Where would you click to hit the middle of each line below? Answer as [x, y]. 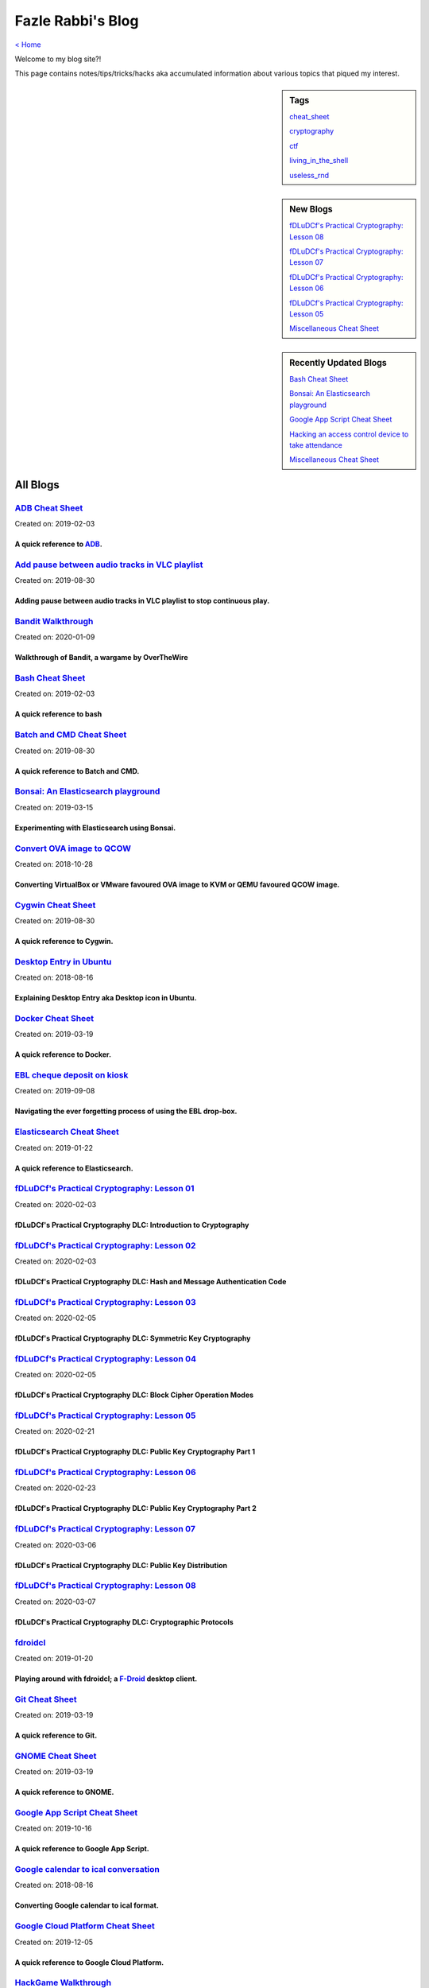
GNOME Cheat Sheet [56, 1756]
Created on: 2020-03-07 [55, 1602]
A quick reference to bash [58, 714]
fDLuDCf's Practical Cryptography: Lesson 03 [105, 1302]
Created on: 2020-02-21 [54, 1431]
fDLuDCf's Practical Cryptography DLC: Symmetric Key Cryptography [133, 1338]
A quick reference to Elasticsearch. [74, 1168]
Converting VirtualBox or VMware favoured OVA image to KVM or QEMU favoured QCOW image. [177, 884]
